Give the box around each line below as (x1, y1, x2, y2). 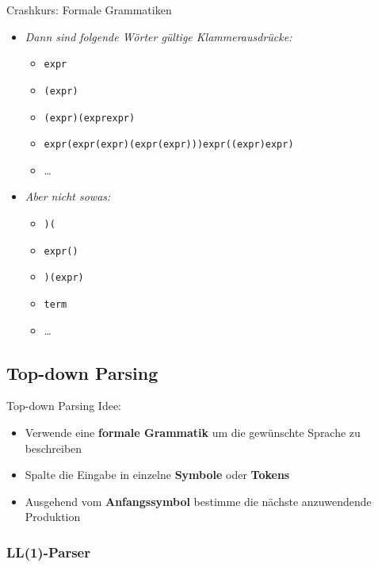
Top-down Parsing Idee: (6, 397, 121, 414)
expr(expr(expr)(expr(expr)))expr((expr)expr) (44, 139, 294, 151)
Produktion (25, 508, 81, 525)
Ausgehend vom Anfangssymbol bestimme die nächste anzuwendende (25, 492, 372, 509)
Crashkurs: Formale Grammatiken (6, 2, 172, 17)
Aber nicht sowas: (25, 188, 111, 205)
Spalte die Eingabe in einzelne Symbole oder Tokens (25, 466, 290, 483)
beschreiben (25, 439, 82, 456)
